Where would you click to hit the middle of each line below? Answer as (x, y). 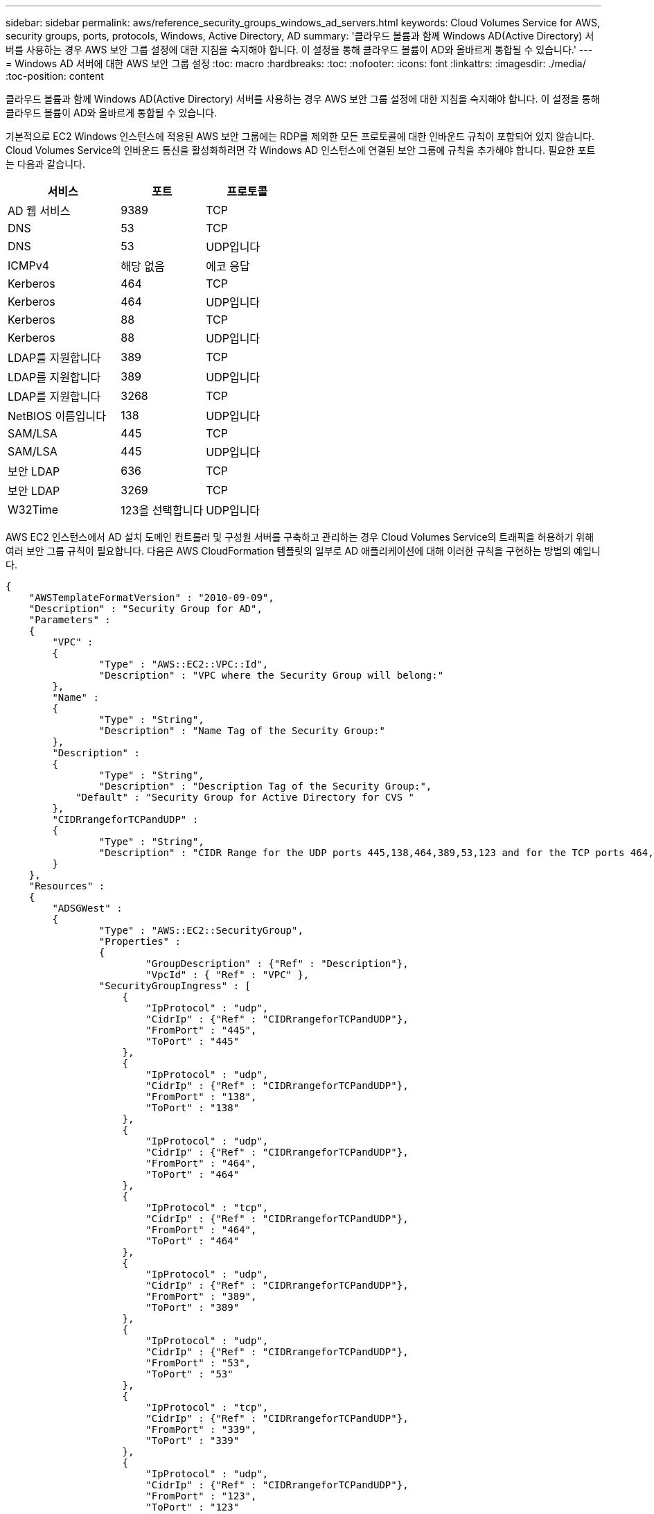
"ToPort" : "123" (193, 1507)
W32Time (33, 510)
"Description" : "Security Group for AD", (145, 609)
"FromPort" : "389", (201, 1296)
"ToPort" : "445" (193, 1041)
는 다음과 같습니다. (45, 164)
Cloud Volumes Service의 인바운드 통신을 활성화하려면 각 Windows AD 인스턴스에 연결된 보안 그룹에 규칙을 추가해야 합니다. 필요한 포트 (301, 150)
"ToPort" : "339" (193, 1441)
